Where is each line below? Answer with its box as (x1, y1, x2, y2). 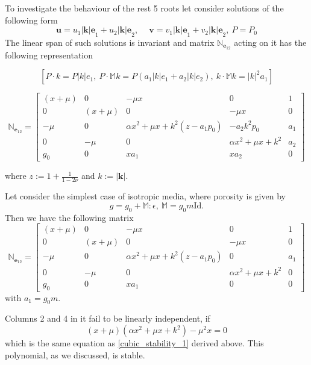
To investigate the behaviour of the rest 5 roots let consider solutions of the (5, 2, 284, 14)
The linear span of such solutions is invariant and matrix (5, 36, 215, 48)
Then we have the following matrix (5, 211, 134, 223)
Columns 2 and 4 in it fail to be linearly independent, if (5, 312, 210, 325)
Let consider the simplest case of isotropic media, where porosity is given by (5, 190, 286, 202)
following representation (5, 48, 93, 61)
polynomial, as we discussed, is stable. (5, 348, 145, 361)
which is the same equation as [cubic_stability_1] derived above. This (5, 337, 264, 349)
